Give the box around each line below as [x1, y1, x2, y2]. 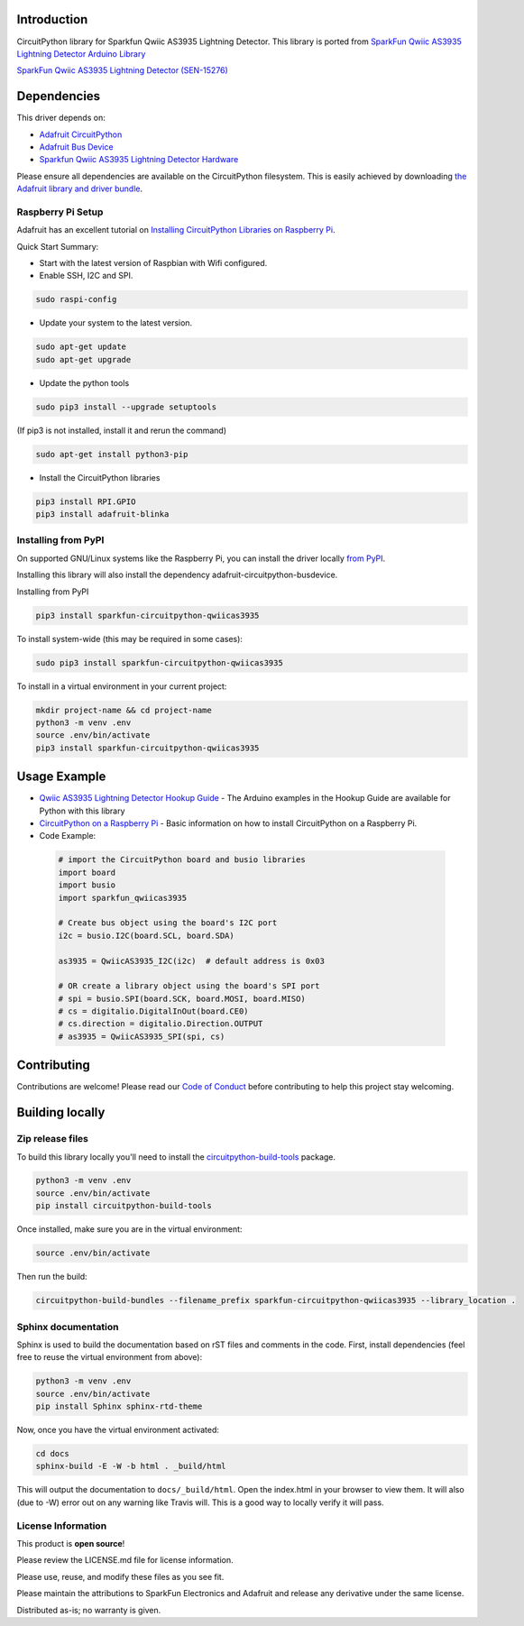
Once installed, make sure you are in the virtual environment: [16, 1224, 243, 1235]
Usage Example [16, 769, 106, 785]
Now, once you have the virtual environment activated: [16, 1425, 220, 1436]
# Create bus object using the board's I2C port [58, 918, 278, 928]
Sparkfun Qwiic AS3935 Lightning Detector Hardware [39, 154, 239, 165]
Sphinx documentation [16, 1320, 119, 1333]
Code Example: [39, 831, 97, 841]
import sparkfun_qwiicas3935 [58, 893, 188, 903]
